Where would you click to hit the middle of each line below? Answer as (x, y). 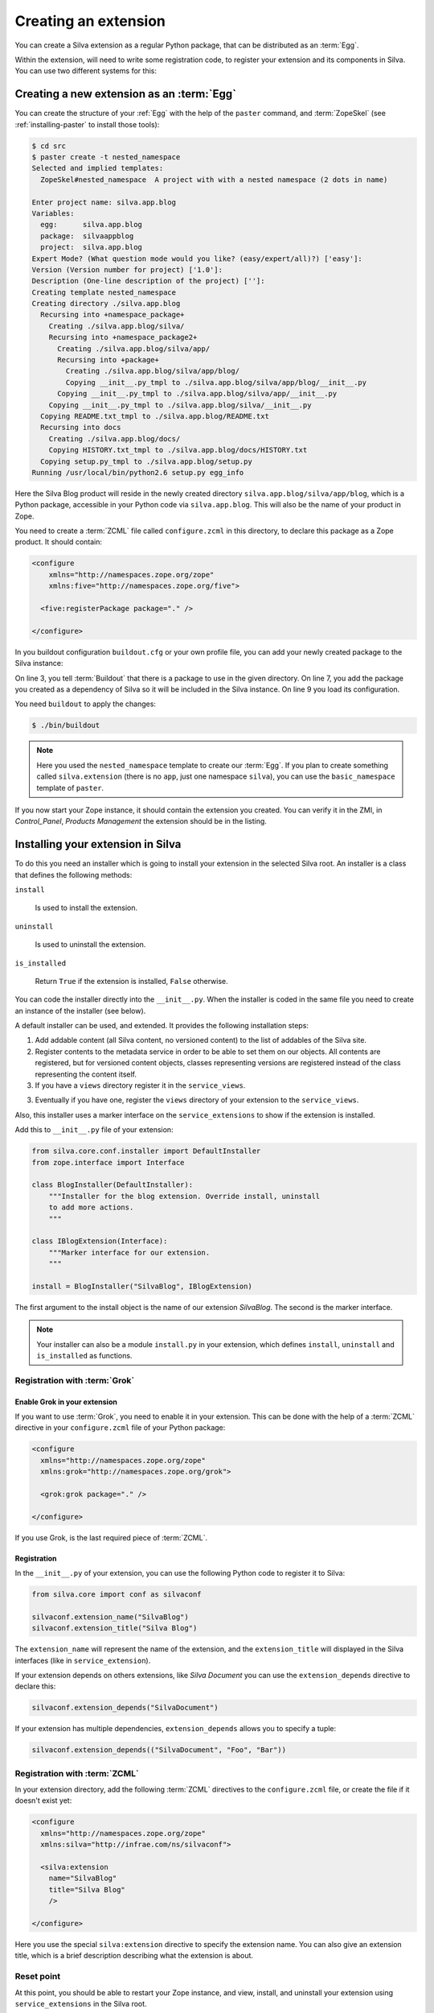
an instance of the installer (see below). (80, 1011)
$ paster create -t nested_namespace (106, 157)
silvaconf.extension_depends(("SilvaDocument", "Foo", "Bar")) (159, 1750)
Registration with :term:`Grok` (75, 1380)
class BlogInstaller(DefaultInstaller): (112, 1185)
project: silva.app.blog (91, 247)
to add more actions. (91, 1207)
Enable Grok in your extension (66, 1402)
